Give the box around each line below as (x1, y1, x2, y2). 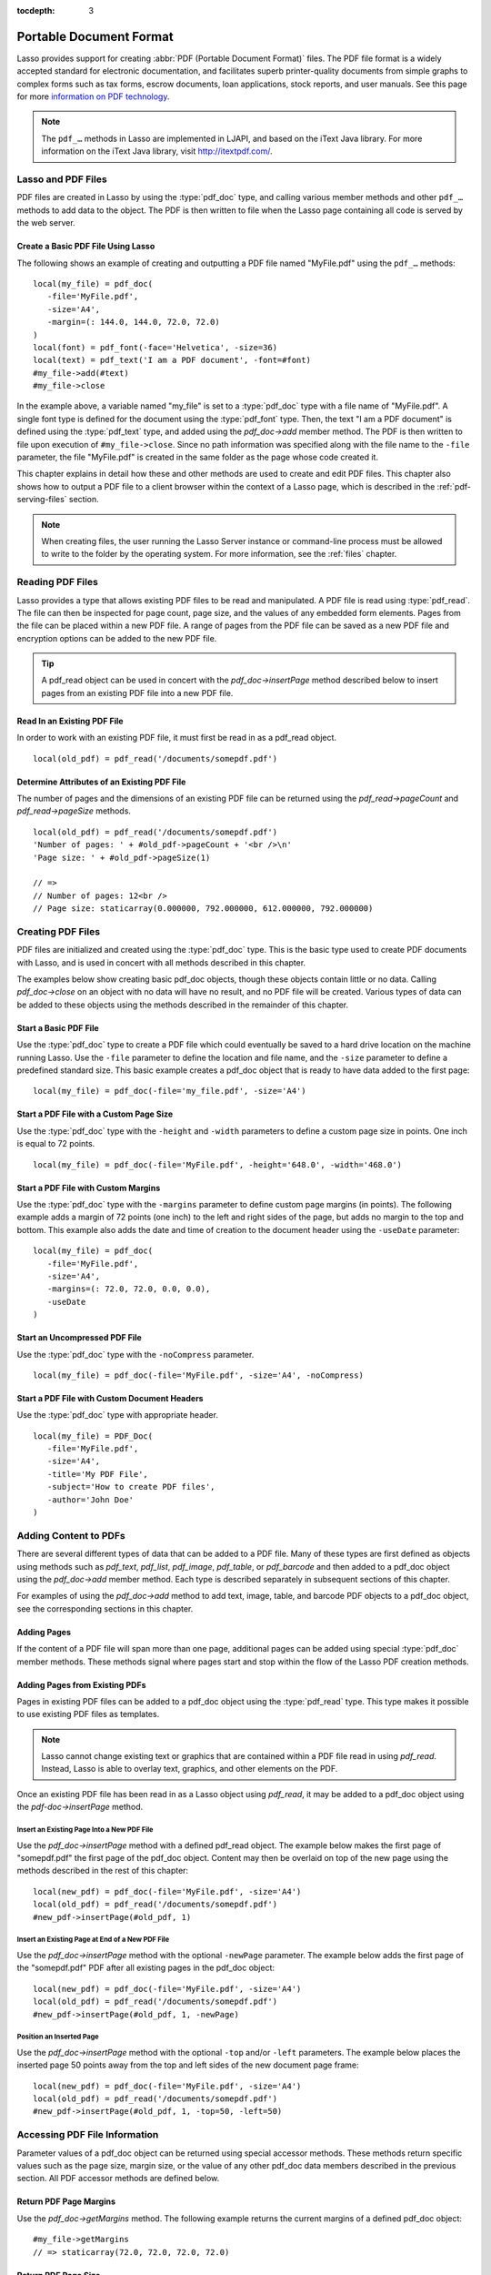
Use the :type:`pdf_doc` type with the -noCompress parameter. (16, 1349, 255, 1360)
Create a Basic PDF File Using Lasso (16, 241, 155, 252)
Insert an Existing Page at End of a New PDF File (16, 1935, 170, 1945)
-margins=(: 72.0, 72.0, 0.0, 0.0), (46, 1284, 211, 1294)
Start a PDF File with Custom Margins (16, 1182, 161, 1193)
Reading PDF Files (16, 576, 99, 589)
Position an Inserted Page (16, 2032, 99, 2042)
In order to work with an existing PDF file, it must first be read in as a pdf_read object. (16, 733, 336, 743)
